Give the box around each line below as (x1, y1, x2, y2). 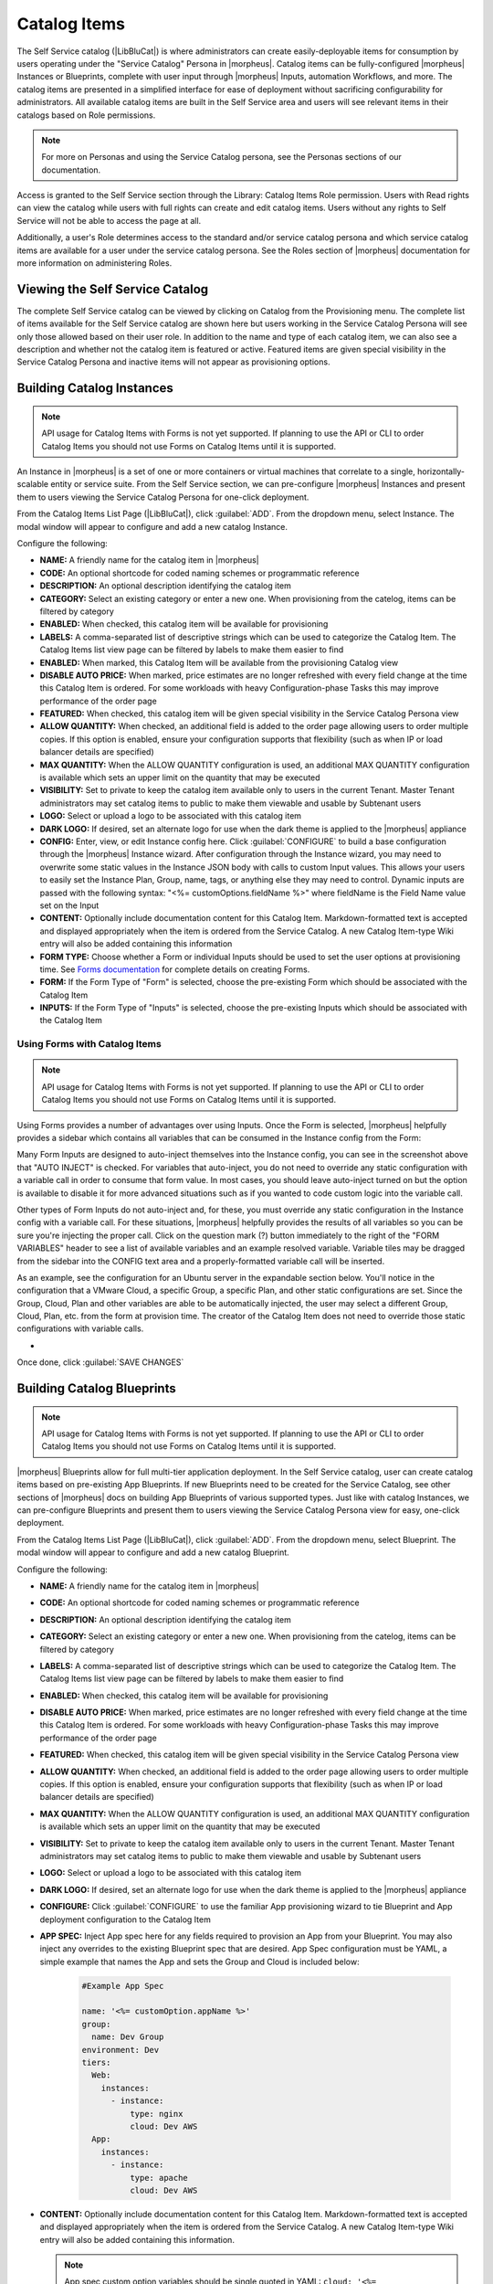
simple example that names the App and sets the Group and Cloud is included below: (39, 1956, 360, 1967)
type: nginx (129, 2109, 184, 2119)
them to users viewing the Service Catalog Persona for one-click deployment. (16, 492, 309, 502)
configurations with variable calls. (16, 1323, 144, 1334)
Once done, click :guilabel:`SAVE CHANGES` (16, 1357, 184, 1368)
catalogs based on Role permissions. (16, 110, 156, 121)
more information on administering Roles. (16, 258, 173, 269)
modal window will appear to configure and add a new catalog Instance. (16, 521, 288, 532)
